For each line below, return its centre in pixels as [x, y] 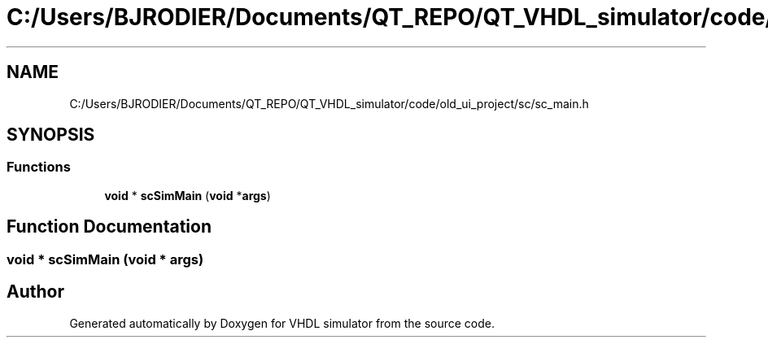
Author [35, 292]
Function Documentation [109, 227]
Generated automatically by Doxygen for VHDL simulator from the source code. [282, 323]
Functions [39, 167]
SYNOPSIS [51, 135]
